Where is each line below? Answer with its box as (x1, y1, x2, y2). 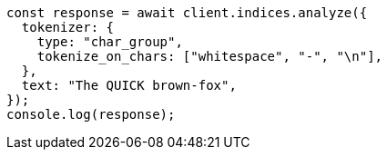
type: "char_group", (36, 34, 183, 49)
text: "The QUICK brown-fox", (21, 78, 237, 93)
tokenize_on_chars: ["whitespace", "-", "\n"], (36, 49, 383, 64)
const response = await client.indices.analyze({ (6, 5, 368, 20)
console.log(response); (6, 107, 176, 122)
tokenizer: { (21, 20, 115, 34)
